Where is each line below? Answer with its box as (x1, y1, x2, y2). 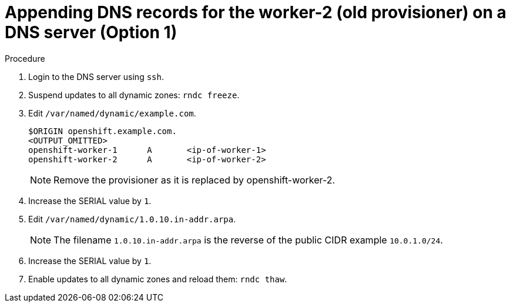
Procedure (5, 53, 45, 64)
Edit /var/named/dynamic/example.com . (28, 108, 196, 118)
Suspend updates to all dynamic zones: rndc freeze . (28, 89, 240, 100)
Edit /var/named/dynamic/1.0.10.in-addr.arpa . (28, 213, 236, 224)
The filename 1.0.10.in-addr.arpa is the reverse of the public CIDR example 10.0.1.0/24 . (53, 233, 443, 246)
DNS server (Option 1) (5, 22, 177, 42)
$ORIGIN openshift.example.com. (28, 126, 177, 136)
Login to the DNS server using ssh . (28, 71, 165, 82)
